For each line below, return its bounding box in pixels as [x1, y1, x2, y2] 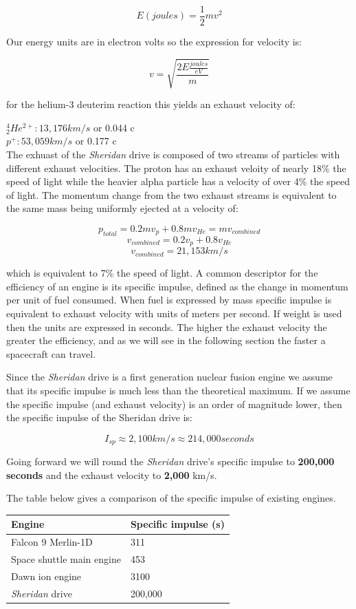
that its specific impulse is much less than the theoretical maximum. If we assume [6, 383, 351, 397]
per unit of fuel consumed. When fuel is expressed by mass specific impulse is [6, 292, 332, 307]
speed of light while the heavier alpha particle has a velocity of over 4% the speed [6, 174, 351, 189]
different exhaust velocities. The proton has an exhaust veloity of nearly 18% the [6, 160, 346, 175]
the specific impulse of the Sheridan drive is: [6, 410, 192, 425]
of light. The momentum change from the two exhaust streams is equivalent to [6, 187, 337, 202]
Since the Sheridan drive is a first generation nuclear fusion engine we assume [6, 370, 333, 384]
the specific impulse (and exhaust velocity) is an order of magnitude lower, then [6, 396, 342, 411]
